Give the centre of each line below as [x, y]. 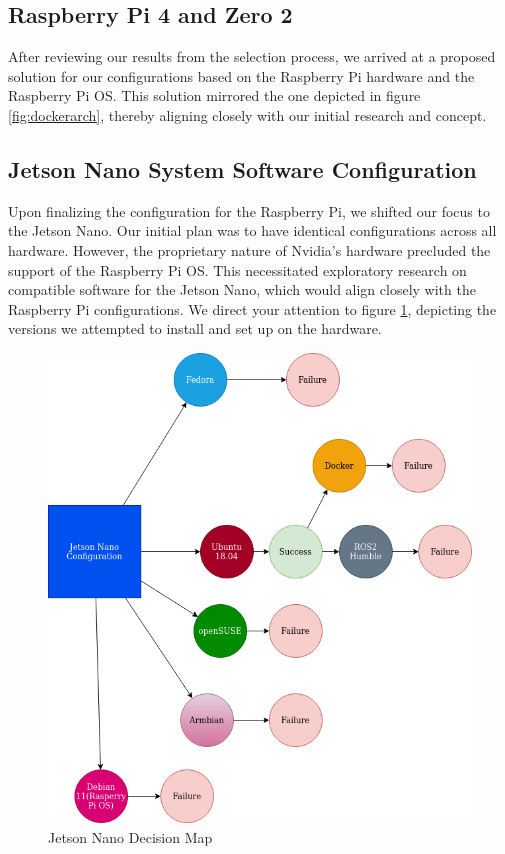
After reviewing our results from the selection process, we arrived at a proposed [252, 56]
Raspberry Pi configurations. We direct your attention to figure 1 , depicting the [252, 308]
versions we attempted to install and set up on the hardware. [195, 328]
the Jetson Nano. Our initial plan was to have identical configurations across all [252, 230]
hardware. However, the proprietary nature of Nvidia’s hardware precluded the [249, 249]
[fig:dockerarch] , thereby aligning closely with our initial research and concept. [247, 114]
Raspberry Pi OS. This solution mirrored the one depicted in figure [214, 95]
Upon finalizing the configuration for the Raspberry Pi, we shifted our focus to [249, 210]
